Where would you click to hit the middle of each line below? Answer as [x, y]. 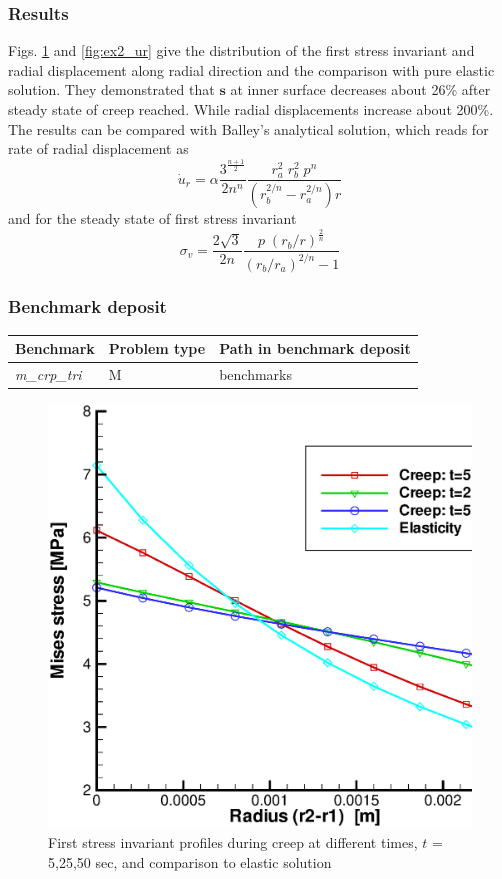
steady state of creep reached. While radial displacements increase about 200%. [251, 109]
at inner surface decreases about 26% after [360, 89]
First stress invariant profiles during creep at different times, [233, 842]
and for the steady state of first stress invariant [152, 218]
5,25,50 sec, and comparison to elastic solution [190, 861]
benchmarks [255, 374]
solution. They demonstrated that [111, 89]
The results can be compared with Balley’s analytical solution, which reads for [248, 128]
